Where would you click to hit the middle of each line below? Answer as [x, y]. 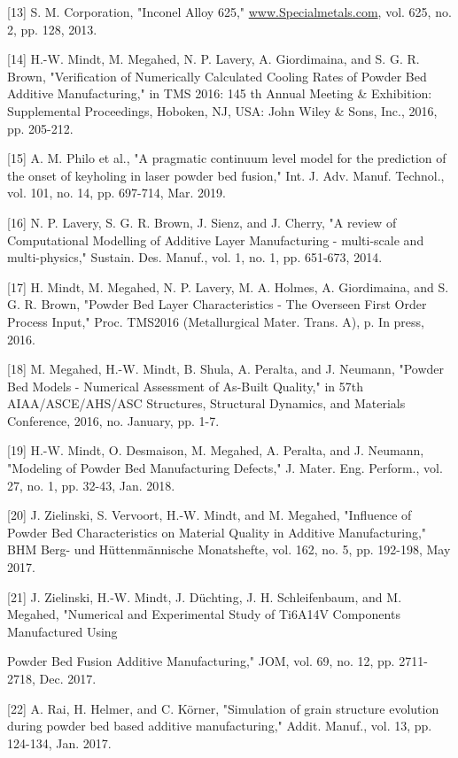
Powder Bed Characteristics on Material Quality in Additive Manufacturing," [217, 532]
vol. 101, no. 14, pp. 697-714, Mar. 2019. [117, 193]
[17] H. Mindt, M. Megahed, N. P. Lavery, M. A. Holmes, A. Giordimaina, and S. [228, 286]
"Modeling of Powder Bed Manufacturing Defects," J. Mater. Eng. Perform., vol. [225, 468]
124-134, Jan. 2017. [59, 743]
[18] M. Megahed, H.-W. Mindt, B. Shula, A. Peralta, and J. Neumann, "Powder [226, 369]
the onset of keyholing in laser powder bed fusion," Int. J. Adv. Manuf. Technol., [226, 175]
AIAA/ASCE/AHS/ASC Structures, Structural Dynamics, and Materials [206, 403]
